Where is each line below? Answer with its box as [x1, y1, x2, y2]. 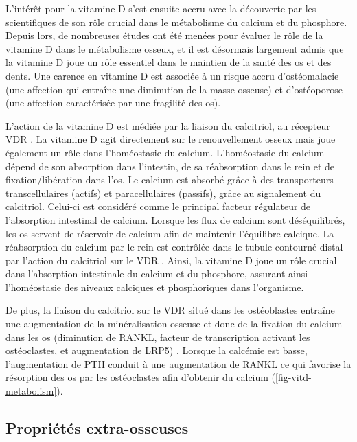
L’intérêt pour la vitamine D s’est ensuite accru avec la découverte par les [5, 1, 316, 15]
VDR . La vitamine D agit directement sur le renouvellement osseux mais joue [5, 132, 336, 146]
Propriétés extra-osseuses [5, 417, 189, 439]
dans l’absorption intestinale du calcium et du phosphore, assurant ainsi [5, 266, 308, 281]
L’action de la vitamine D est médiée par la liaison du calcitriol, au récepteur [5, 118, 330, 132]
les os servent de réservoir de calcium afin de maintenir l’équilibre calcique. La [5, 226, 334, 240]
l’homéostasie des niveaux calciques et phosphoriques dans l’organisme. [5, 279, 304, 294]
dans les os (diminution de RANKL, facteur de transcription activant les [5, 329, 310, 344]
